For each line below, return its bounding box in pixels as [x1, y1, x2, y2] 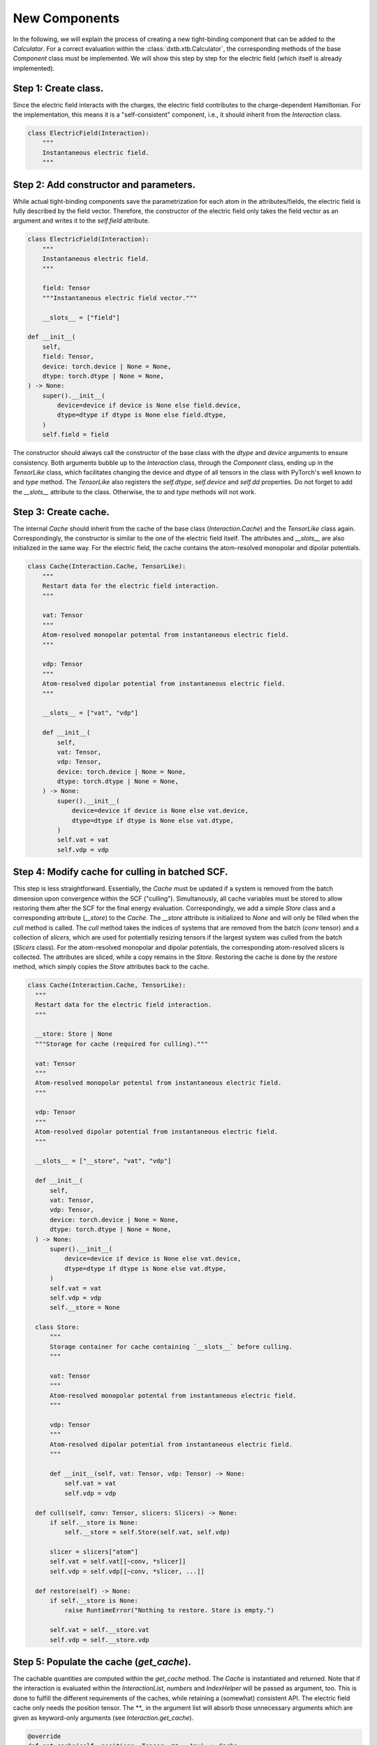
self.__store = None [50, 1304, 120, 1312]
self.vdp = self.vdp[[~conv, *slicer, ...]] [50, 1567, 205, 1575]
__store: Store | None [35, 1030, 113, 1038]
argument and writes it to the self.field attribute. [13, 216, 150, 225]
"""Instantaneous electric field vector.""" [42, 294, 198, 302]
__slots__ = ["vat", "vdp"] [42, 709, 139, 717]
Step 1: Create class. [13, 82, 104, 94]
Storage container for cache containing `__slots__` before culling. [50, 1342, 293, 1351]
